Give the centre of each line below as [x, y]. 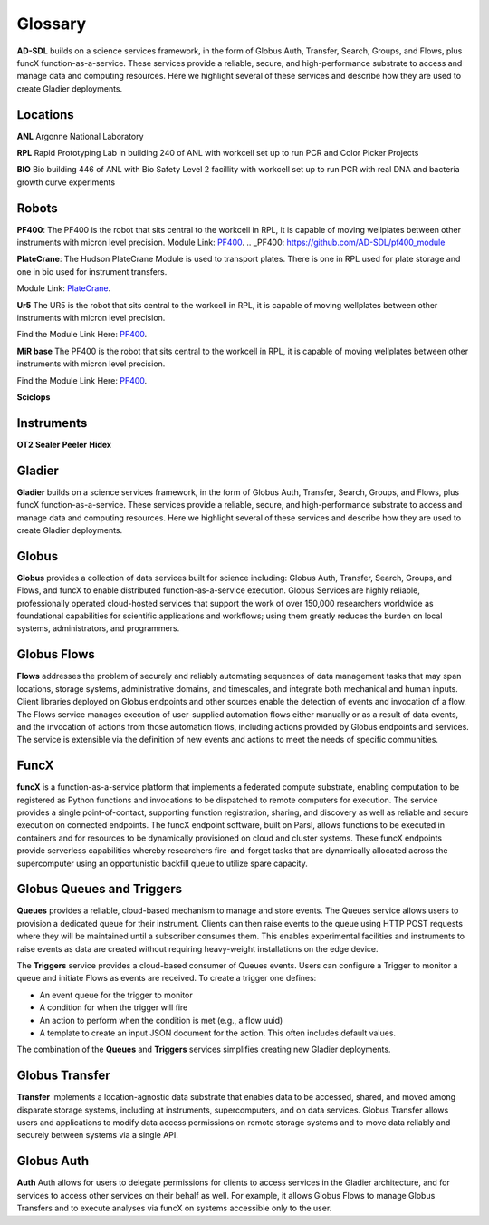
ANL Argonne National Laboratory [80, 136]
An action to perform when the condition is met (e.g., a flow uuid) [161, 1020]
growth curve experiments [66, 182]
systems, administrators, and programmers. [98, 628]
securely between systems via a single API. [97, 1135]
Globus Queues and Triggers [100, 889]
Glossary [52, 24]
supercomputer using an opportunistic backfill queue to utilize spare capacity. [162, 863]
